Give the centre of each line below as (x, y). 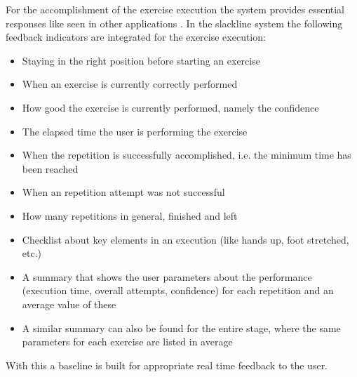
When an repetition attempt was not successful (123, 192)
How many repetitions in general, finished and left (130, 215)
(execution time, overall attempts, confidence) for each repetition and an (178, 290)
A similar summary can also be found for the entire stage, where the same (181, 328)
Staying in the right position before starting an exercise (141, 60)
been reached (50, 168)
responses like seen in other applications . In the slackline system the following (174, 23)
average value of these (69, 304)
